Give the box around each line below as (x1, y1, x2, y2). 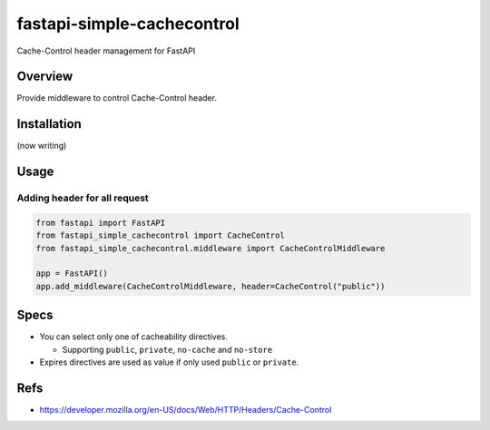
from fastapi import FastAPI (35, 218, 166, 228)
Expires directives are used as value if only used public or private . (39, 357, 299, 367)
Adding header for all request (16, 191, 149, 204)
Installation (16, 116, 82, 132)
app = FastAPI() (35, 269, 109, 279)
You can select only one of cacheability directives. (39, 331, 229, 342)
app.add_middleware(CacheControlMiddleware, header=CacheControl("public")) (35, 281, 386, 291)
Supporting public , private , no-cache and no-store (62, 344, 273, 355)
